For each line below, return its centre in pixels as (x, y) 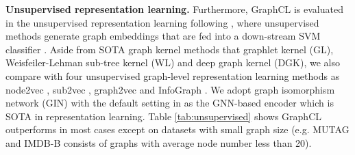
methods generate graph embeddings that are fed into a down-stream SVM (163, 36)
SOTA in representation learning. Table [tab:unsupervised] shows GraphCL (164, 116)
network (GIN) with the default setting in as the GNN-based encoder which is (170, 103)
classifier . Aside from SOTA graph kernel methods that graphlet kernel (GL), (170, 49)
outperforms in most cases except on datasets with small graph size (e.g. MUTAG (177, 129)
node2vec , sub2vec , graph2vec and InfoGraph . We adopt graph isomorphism (170, 89)
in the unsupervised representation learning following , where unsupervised (162, 22)
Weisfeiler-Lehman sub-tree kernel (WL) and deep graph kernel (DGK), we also (173, 62)
